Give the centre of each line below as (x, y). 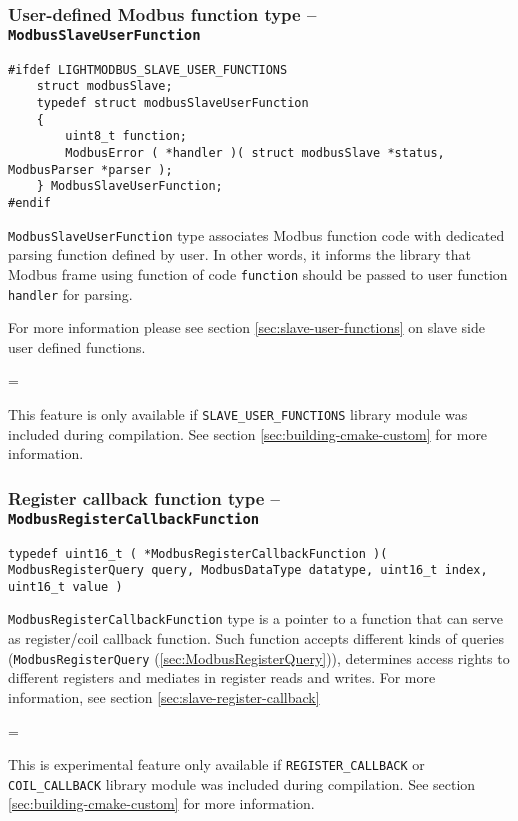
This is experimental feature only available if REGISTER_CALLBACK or (216, 764)
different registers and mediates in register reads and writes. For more (222, 677)
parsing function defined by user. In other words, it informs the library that (240, 254)
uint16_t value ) (65, 586)
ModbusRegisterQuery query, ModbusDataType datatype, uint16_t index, (248, 570)
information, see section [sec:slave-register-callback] (164, 696)
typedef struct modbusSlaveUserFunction (172, 103)
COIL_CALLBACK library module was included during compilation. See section (242, 783)
